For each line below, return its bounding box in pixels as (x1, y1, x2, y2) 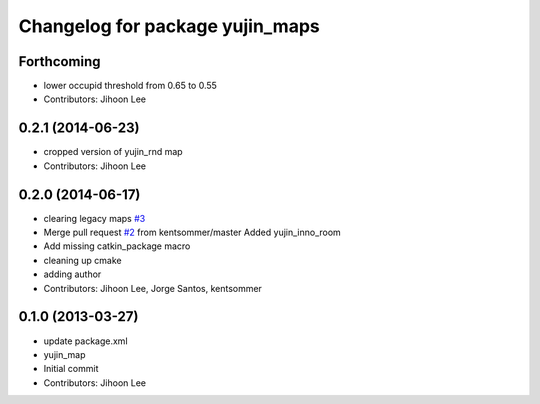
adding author (43, 268, 102, 280)
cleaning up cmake (43, 254, 122, 266)
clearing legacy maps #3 (43, 212, 146, 224)
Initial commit (43, 363, 99, 375)
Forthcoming (18, 53, 101, 70)
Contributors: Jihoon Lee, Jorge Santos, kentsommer (43, 282, 262, 294)
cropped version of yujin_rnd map (43, 146, 184, 158)
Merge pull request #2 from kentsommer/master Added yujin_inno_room (43, 226, 342, 239)
